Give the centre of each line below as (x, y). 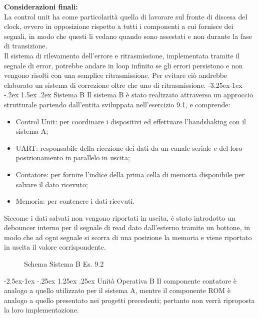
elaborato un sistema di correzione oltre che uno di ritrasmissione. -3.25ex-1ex (123, 85)
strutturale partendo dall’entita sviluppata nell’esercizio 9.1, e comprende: (117, 104)
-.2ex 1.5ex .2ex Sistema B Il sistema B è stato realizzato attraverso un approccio (128, 95)
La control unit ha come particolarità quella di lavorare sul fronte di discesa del (126, 16)
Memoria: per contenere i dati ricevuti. (75, 201)
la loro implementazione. (41, 310)
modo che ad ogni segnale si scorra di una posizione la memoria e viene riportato (128, 237)
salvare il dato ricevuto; (52, 184)
